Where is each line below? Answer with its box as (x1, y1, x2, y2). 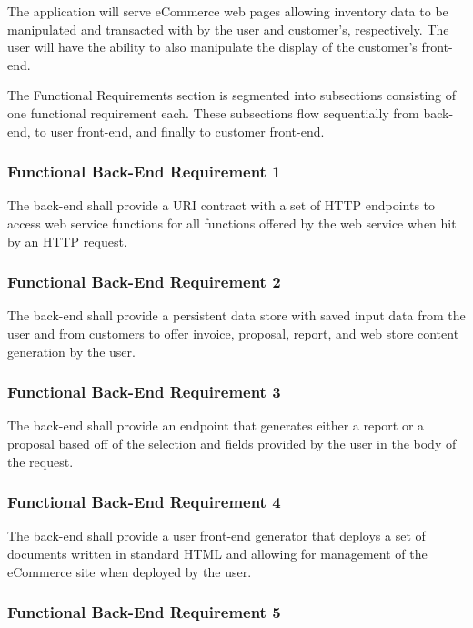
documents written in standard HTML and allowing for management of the (7, 543, 428, 562)
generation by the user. (7, 341, 136, 360)
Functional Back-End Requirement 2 (7, 270, 281, 293)
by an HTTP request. (7, 231, 127, 250)
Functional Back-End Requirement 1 (7, 160, 281, 183)
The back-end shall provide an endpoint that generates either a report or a (7, 416, 425, 435)
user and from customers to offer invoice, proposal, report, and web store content (7, 323, 459, 342)
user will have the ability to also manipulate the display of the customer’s (7, 37, 418, 56)
